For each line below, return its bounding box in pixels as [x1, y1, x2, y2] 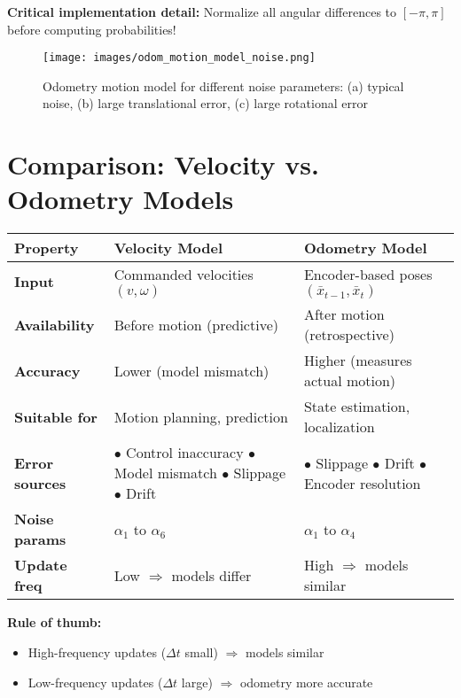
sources [14, 472, 66, 493]
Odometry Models [7, 181, 234, 217]
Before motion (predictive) [113, 314, 278, 335]
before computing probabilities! [7, 19, 176, 38]
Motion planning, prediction [113, 406, 288, 427]
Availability [14, 314, 95, 335]
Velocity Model [113, 237, 223, 259]
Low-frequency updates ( [27, 672, 163, 691]
